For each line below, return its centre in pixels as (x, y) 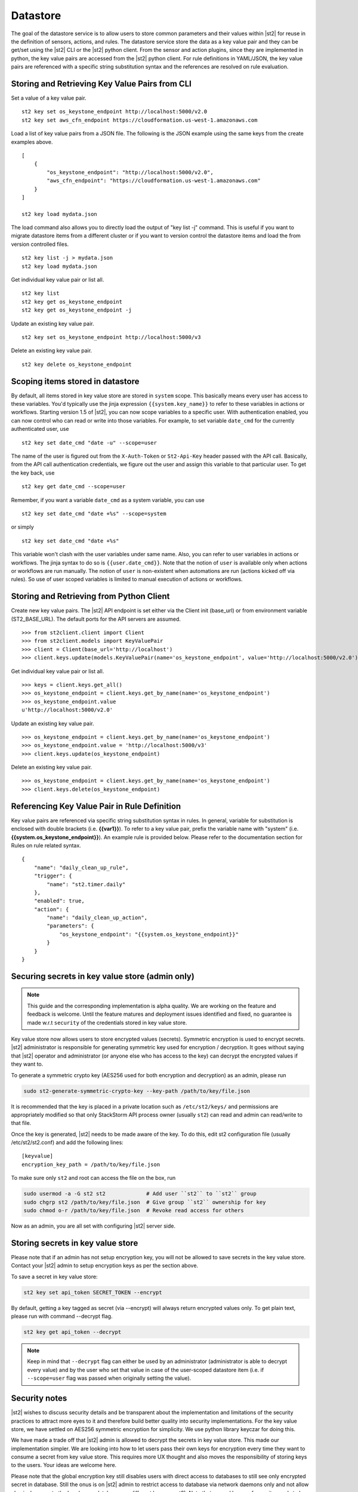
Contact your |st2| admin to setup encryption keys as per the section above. (105, 1266)
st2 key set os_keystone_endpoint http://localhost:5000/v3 (111, 337)
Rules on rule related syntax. (46, 845)
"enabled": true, (59, 901)
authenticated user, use (40, 429)
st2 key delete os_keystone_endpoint (77, 364)
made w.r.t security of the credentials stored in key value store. (107, 1022)
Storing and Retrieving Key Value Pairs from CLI (101, 84)
